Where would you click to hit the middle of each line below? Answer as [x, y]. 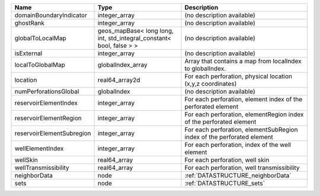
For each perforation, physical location [239, 76]
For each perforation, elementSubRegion [241, 129]
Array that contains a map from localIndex [243, 61]
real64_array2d [119, 80]
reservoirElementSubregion [53, 133]
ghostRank [29, 23]
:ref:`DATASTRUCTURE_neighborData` [238, 176]
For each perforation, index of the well [238, 145]
